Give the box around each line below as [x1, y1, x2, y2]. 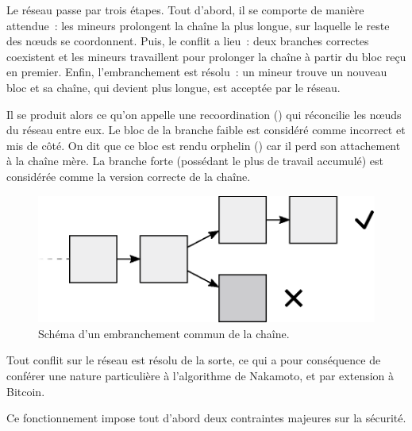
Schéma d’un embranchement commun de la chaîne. [38, 325, 290, 341]
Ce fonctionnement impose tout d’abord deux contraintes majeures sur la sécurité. [6, 410, 406, 426]
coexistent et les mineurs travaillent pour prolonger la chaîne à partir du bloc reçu [6, 48, 406, 64]
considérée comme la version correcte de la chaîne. [6, 167, 251, 184]
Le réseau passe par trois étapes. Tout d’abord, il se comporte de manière [6, 2, 364, 17]
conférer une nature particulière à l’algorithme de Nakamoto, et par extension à [6, 368, 395, 384]
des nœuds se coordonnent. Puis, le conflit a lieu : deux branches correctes [6, 33, 369, 49]
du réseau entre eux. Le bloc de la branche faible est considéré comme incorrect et [6, 121, 406, 138]
